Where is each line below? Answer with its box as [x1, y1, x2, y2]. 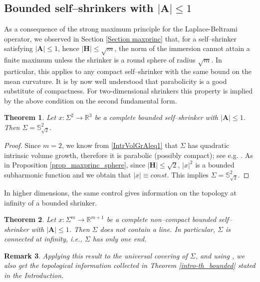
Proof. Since [4, 140, 41, 150]
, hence [58, 43, 79, 53]
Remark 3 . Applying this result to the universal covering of [4, 250, 188, 260]
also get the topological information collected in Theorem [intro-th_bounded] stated [4, 260, 256, 270]
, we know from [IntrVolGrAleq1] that [62, 140, 178, 150]
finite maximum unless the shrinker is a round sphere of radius [4, 54, 196, 65]
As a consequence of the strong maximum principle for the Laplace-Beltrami [4, 23, 238, 34]
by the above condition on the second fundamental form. [4, 95, 177, 105]
